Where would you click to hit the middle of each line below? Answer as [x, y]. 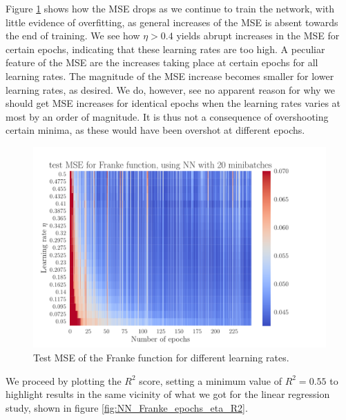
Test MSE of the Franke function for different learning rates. [161, 358]
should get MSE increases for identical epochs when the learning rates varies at [173, 103]
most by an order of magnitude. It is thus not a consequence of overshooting [167, 116]
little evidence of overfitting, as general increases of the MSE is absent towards [172, 22]
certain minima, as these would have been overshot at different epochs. [155, 130]
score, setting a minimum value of [210, 380]
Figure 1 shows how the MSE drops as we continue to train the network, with [170, 8]
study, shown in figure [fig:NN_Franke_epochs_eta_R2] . [127, 407]
